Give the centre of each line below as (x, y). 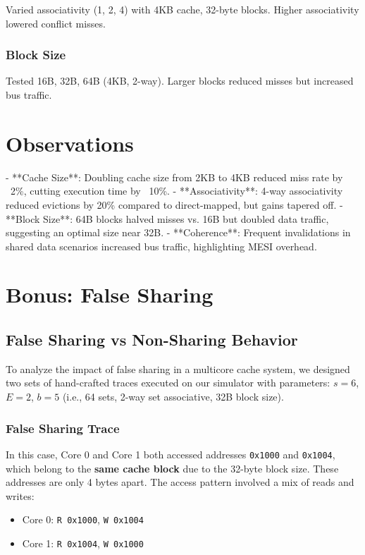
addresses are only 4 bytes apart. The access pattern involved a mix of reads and (180, 482)
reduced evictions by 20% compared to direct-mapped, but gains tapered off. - (174, 204)
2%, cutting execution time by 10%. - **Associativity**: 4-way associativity (177, 191)
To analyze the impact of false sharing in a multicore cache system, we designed (178, 368)
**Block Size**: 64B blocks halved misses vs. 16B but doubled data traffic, (167, 218)
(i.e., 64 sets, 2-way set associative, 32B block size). (173, 397)
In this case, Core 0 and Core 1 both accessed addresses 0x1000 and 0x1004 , (171, 454)
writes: (20, 495)
